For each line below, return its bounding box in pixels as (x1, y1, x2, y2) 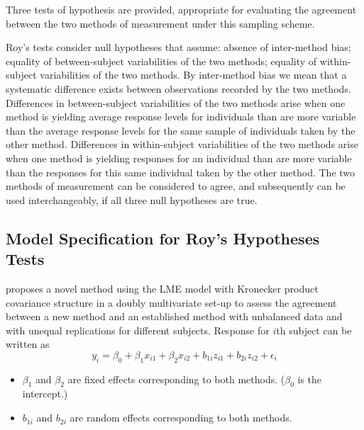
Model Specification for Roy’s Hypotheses (6, 227, 320, 249)
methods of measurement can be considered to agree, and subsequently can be (6, 179, 346, 193)
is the (297, 371, 322, 386)
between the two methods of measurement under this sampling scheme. (6, 16, 315, 30)
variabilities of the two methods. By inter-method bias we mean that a (40, 67, 347, 82)
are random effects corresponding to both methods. (70, 410, 292, 425)
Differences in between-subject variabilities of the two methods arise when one (6, 95, 346, 110)
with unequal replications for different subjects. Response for (6, 322, 270, 337)
